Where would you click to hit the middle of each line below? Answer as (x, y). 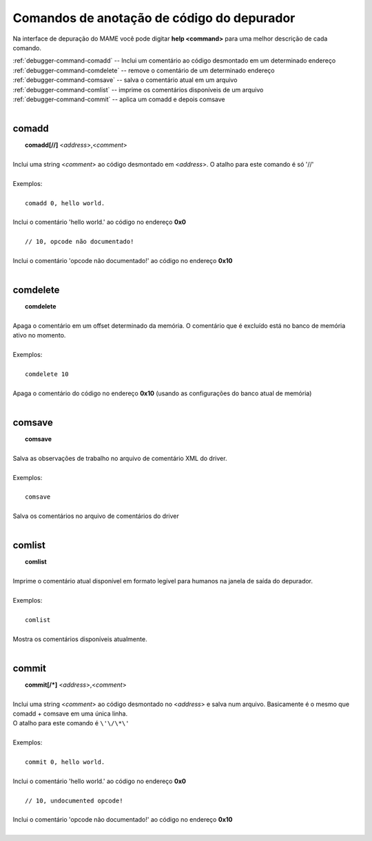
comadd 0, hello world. (65, 203)
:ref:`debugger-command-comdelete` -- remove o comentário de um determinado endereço (144, 70)
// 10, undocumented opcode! (74, 800)
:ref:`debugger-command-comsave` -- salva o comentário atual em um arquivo (125, 80)
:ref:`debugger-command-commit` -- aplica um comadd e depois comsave (119, 99)
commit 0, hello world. (65, 762)
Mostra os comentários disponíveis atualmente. (80, 639)
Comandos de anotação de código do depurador (154, 18)
